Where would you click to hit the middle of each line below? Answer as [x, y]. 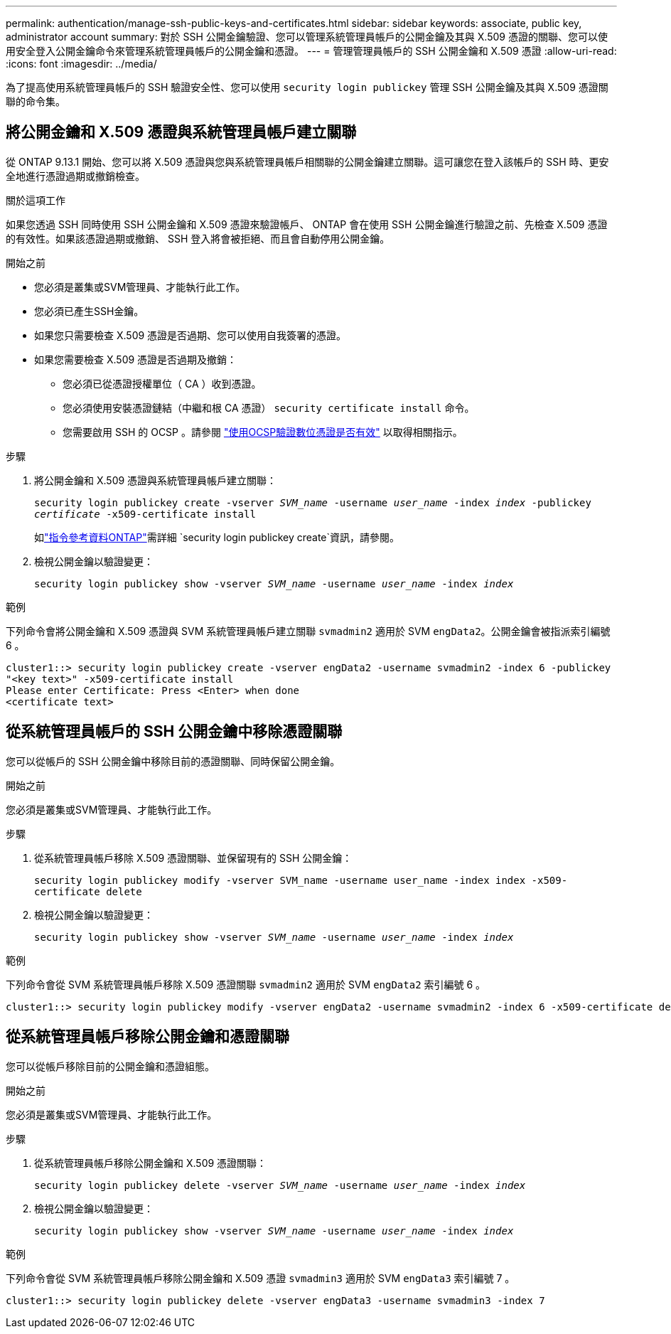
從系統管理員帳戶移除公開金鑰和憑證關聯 [147, 1037]
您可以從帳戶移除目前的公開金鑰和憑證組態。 [110, 1066]
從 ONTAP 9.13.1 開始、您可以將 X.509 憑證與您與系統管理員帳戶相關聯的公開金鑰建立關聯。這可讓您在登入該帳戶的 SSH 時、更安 [307, 161]
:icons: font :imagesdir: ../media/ [81, 64]
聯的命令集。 [36, 101]
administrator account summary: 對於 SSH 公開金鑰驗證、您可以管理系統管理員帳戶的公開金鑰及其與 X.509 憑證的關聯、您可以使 [307, 37]
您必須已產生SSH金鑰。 [89, 311]
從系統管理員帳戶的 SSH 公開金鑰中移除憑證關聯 [174, 732]
